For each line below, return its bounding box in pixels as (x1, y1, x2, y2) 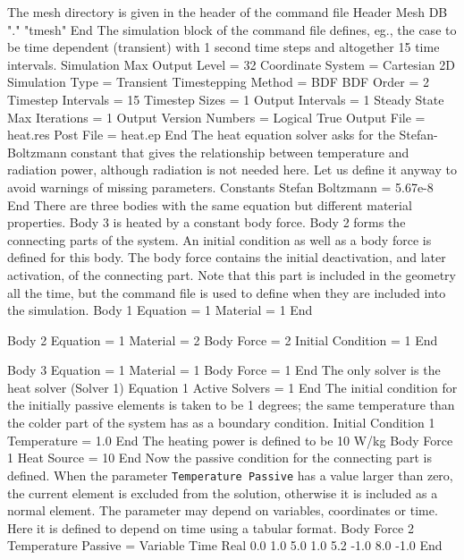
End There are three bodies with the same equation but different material (7, 195, 412, 214)
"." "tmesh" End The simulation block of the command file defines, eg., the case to (7, 20, 457, 38)
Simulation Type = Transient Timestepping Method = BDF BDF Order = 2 (7, 72, 430, 91)
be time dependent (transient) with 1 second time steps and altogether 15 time (7, 38, 440, 56)
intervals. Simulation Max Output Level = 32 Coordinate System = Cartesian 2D (7, 55, 455, 73)
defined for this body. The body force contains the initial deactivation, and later (7, 248, 446, 267)
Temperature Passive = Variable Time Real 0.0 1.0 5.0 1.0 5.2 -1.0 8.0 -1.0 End (7, 536, 443, 555)
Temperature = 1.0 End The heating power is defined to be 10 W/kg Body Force (7, 430, 453, 449)
